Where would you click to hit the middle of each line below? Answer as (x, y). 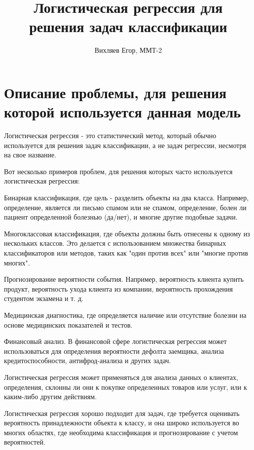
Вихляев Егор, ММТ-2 (128, 50)
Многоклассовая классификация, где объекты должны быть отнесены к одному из (127, 233)
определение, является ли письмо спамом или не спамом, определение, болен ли (125, 207)
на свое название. (30, 155)
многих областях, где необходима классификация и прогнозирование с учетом (121, 432)
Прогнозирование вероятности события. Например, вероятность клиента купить (124, 279)
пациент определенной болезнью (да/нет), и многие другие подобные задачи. (121, 217)
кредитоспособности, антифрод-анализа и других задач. (88, 360)
